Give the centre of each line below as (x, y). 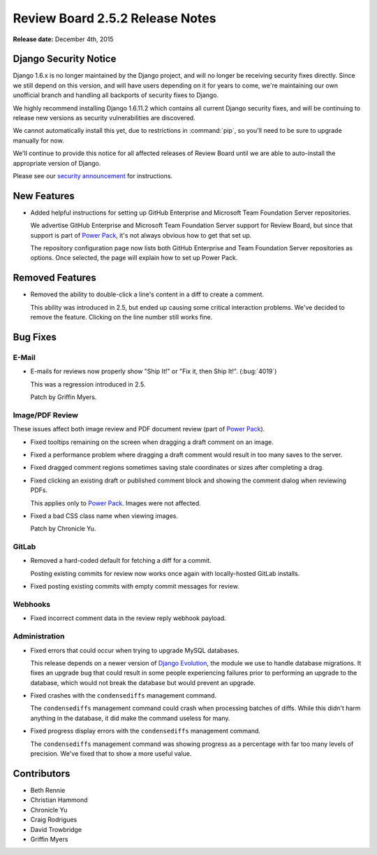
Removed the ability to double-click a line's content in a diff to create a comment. (147, 294)
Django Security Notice (65, 59)
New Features (44, 196)
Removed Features (55, 278)
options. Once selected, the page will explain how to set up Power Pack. (134, 258)
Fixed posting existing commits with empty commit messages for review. (135, 587)
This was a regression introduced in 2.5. (88, 384)
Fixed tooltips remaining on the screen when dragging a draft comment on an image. (152, 442)
